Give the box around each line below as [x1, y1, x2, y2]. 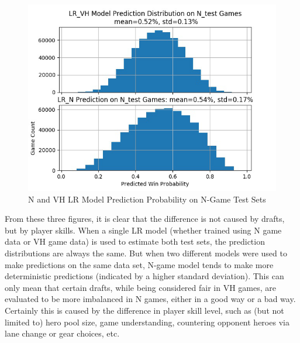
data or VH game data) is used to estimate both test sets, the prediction [5, 235, 265, 248]
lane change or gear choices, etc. [5, 327, 120, 339]
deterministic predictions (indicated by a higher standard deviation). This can [5, 270, 284, 282]
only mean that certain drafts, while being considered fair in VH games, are [5, 281, 276, 293]
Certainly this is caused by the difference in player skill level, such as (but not [5, 304, 284, 316]
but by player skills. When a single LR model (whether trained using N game [5, 224, 282, 236]
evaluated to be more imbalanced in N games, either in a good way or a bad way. [5, 293, 296, 305]
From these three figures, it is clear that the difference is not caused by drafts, [5, 212, 285, 225]
